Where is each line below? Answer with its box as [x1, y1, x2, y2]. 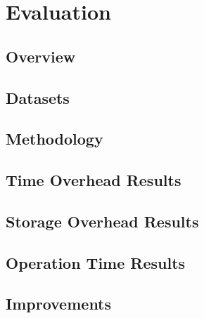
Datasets [6, 86, 70, 108]
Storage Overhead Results [6, 210, 199, 232]
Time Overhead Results [6, 169, 181, 191]
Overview [6, 45, 76, 67]
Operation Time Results [6, 251, 186, 273]
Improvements [6, 293, 112, 314]
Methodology [6, 128, 103, 150]
